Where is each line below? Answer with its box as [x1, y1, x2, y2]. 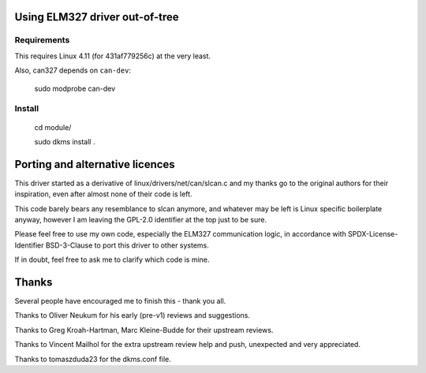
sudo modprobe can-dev [34, 84, 116, 93]
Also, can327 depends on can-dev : [14, 65, 132, 75]
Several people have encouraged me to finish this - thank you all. [14, 297, 226, 306]
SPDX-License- [347, 229, 398, 239]
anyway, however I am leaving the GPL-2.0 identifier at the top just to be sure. [14, 214, 267, 224]
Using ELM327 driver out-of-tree [14, 10, 179, 24]
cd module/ [34, 122, 72, 132]
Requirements [14, 35, 70, 46]
